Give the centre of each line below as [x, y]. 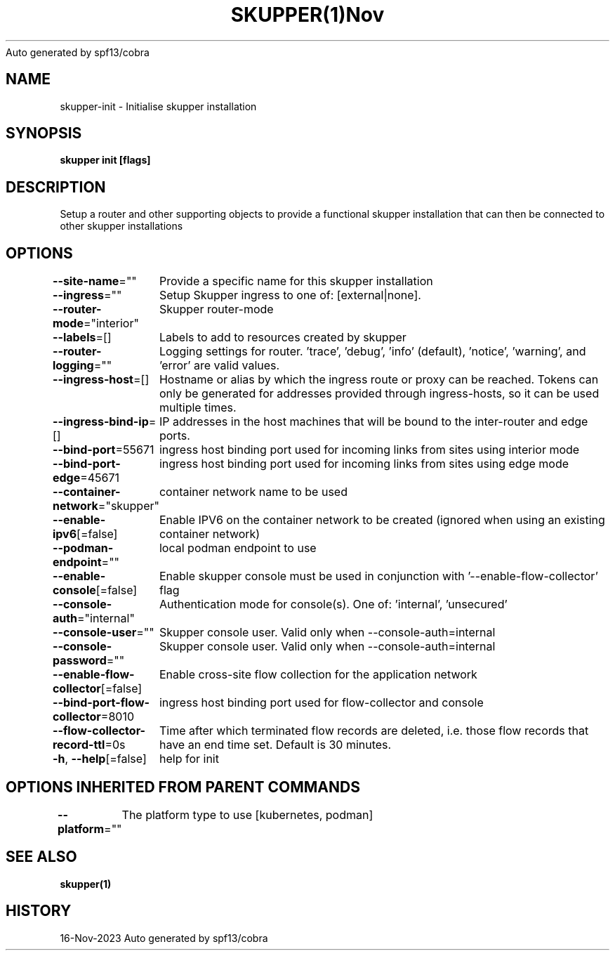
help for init [189, 759]
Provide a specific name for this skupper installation [296, 281]
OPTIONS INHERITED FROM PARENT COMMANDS [183, 787]
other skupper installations [121, 226]
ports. [174, 436]
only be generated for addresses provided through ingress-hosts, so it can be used [379, 394]
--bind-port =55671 [103, 450]
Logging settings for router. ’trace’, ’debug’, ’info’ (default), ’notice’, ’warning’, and [372, 352]
